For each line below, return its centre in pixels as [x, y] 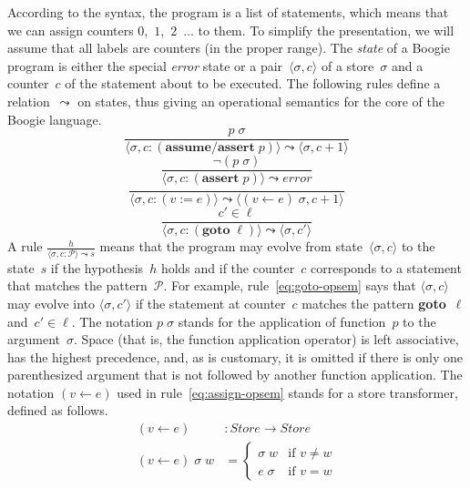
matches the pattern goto [374, 303]
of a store [347, 65]
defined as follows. [58, 410]
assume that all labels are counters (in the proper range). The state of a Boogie [229, 48]
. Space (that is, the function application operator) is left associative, [266, 339]
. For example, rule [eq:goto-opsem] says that [290, 285]
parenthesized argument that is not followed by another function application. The [235, 375]
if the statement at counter [210, 303]
